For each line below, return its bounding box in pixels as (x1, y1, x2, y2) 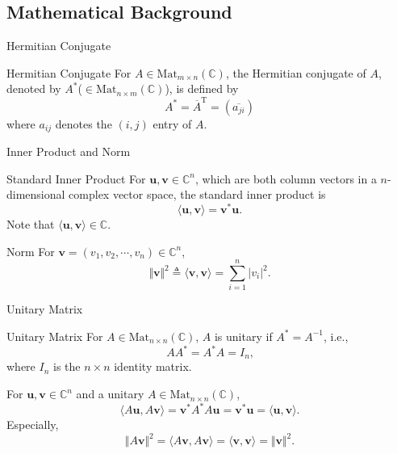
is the (52, 358, 81, 375)
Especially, (6, 416, 59, 433)
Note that (6, 216, 55, 233)
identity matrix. (114, 358, 192, 375)
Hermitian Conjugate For (6, 64, 132, 81)
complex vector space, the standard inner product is (69, 186, 326, 203)
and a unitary (76, 385, 144, 402)
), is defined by (165, 80, 239, 97)
